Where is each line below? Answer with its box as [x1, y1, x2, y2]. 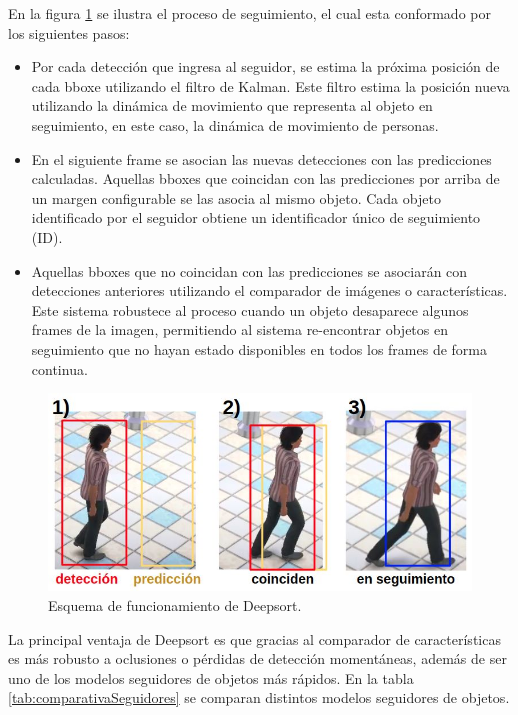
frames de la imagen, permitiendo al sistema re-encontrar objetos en [31, 319, 448, 340]
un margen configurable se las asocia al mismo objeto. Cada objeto [31, 187, 441, 208]
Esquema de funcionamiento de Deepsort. [48, 595, 302, 615]
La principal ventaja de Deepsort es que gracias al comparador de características [8, 628, 501, 649]
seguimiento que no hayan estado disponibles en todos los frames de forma [31, 338, 488, 359]
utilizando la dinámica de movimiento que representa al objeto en [31, 95, 433, 116]
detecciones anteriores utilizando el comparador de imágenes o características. [31, 280, 508, 301]
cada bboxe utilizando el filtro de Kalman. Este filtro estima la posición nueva [31, 75, 510, 96]
